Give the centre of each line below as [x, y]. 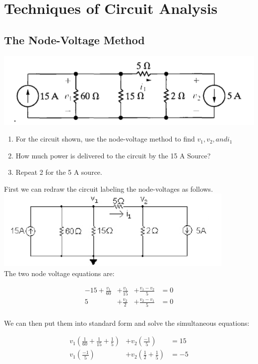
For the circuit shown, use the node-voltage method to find [105, 139]
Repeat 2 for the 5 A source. [59, 172]
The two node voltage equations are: [59, 273]
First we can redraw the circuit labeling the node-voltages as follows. [109, 188]
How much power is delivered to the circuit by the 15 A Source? [113, 155]
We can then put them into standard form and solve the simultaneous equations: [127, 323]
